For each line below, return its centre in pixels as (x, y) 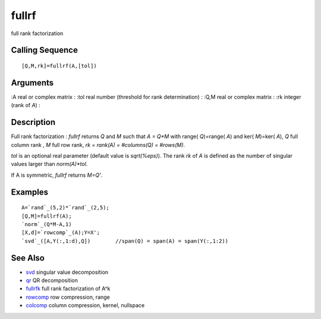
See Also (28, 258)
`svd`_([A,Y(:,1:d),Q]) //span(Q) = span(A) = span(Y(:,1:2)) (125, 241)
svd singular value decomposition (67, 272)
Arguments (32, 82)
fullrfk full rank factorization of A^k (68, 289)
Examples (30, 192)
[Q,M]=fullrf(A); (47, 216)
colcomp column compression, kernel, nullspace (85, 305)
